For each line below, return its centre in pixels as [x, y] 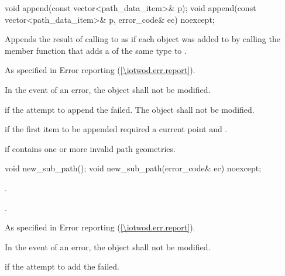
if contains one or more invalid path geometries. [90, 148]
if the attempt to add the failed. [62, 266]
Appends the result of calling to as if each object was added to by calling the [142, 39]
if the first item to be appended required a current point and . [116, 129]
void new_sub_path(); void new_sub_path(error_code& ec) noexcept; [133, 168]
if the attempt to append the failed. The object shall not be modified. [130, 109]
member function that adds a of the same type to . [96, 50]
